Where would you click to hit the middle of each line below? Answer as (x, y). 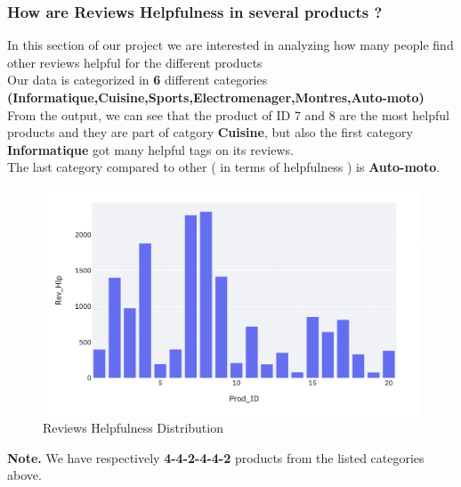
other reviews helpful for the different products (135, 62)
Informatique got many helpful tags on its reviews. (150, 149)
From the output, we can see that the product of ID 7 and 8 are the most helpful (228, 114)
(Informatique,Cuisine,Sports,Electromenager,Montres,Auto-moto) (216, 97)
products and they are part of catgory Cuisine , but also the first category (210, 132)
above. (24, 475)
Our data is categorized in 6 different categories (137, 80)
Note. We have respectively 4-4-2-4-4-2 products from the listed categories (216, 457)
